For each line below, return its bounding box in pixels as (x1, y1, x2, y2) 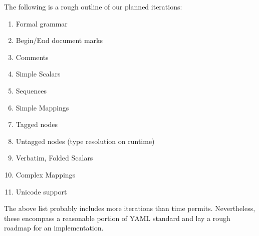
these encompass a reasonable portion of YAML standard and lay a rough (4, 212, 230, 223)
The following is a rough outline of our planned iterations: (4, 1, 182, 11)
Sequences (16, 85, 47, 95)
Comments (16, 51, 49, 62)
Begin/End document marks (16, 35, 103, 45)
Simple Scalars (16, 68, 61, 79)
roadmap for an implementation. (4, 222, 104, 233)
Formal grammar (16, 18, 68, 28)
